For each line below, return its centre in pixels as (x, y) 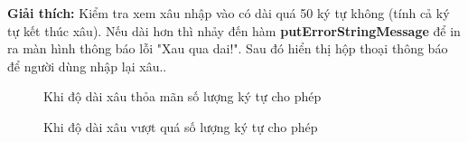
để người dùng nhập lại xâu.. (87, 66)
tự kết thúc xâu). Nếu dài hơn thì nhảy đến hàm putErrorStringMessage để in (234, 30)
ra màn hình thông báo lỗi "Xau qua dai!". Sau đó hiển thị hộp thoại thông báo (228, 48)
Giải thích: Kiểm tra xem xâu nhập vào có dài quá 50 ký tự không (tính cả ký (229, 13)
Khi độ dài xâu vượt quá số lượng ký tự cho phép (181, 126)
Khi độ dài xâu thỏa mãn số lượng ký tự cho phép (183, 96)
